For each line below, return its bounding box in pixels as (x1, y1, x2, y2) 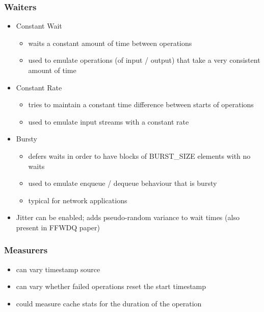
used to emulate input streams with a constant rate (28, 116, 189, 127)
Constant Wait (16, 20, 62, 31)
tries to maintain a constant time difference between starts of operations (28, 99, 254, 110)
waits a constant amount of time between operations (28, 37, 192, 48)
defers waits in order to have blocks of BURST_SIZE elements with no (28, 150, 251, 161)
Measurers (4, 244, 48, 256)
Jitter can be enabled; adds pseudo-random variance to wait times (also (16, 212, 240, 223)
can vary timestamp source (16, 263, 100, 274)
